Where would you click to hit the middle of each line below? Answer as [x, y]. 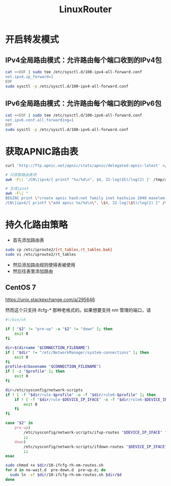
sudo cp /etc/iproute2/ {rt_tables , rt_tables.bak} [59, 250]
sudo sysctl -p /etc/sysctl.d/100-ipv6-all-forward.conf [67, 129]
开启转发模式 [32, 40]
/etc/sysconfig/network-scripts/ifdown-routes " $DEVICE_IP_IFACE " [95, 447]
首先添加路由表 [28, 240]
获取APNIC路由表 [42, 152]
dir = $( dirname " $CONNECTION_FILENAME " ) [48, 347]
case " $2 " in [19, 423]
